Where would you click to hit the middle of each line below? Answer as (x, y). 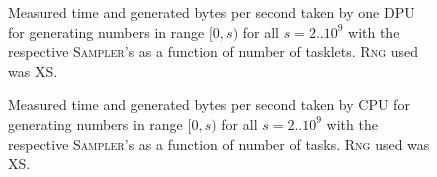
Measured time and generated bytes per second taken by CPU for (209, 104)
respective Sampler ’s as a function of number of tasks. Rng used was (219, 143)
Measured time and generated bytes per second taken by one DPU (211, 12)
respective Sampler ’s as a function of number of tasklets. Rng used (213, 51)
